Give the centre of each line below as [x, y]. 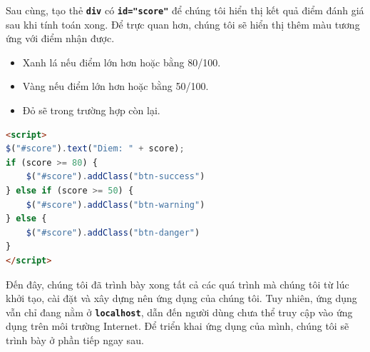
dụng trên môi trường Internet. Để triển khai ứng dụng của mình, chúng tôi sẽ [178, 326]
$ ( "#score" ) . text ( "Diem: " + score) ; [95, 149]
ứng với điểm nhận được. [60, 38]
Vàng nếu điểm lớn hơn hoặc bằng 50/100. [115, 86]
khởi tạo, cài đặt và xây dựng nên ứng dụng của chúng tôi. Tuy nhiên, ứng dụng [181, 298]
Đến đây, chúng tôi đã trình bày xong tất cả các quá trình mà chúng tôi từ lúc [178, 284]
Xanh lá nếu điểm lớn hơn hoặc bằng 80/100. [122, 62]
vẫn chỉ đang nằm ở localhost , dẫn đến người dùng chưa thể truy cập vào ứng [179, 312]
